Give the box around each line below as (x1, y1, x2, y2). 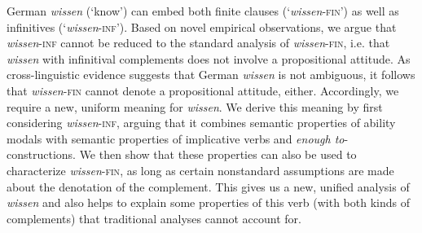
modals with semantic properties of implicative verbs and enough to (7, 130, 345, 147)
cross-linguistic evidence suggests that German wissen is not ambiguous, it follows (7, 66, 415, 83)
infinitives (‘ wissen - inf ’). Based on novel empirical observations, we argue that (7, 18, 397, 35)
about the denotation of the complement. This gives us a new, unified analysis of (7, 178, 410, 195)
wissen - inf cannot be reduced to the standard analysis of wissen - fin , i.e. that (7, 34, 390, 51)
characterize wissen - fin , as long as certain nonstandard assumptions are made (7, 161, 394, 178)
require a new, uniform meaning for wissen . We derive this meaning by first (7, 98, 383, 115)
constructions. (7, 146, 76, 163)
